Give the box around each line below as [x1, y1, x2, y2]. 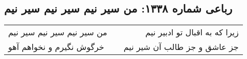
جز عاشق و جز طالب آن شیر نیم [123, 41, 239, 53]
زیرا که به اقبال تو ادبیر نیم [145, 26, 239, 38]
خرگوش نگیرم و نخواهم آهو [8, 41, 104, 53]
